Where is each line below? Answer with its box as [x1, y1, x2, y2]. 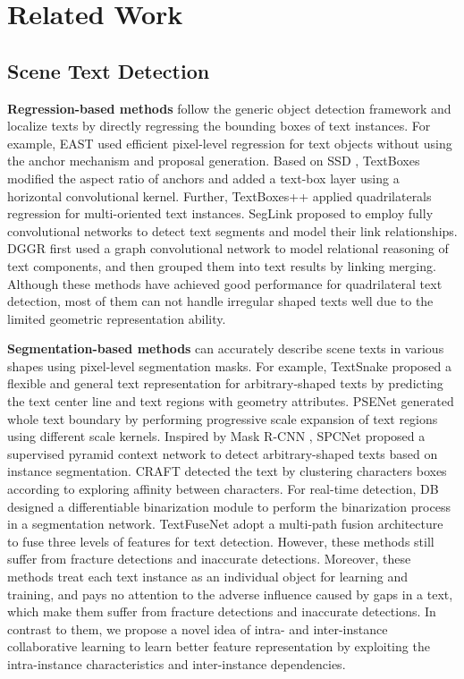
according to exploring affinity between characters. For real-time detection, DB [7, 480, 439, 498]
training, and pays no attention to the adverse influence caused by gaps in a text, [7, 584, 453, 603]
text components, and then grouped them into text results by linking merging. [7, 256, 436, 275]
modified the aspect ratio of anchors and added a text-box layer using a [7, 168, 400, 187]
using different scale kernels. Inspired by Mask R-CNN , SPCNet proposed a [7, 427, 426, 446]
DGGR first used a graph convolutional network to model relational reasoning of [7, 239, 449, 258]
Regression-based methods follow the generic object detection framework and [7, 98, 451, 117]
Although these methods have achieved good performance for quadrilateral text [7, 274, 443, 293]
